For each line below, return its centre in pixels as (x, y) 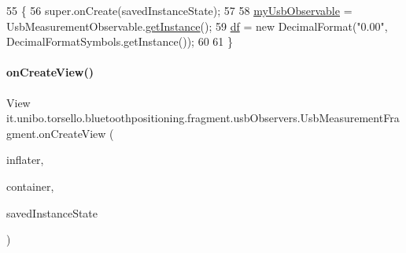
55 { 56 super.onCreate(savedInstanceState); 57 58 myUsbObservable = (179, 10)
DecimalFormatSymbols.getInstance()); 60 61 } (120, 41)
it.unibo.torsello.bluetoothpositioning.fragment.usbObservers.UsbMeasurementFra (203, 118)
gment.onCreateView (56, 133)
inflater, (25, 160)
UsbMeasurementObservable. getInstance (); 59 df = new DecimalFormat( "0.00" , (197, 26)
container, (30, 186)
